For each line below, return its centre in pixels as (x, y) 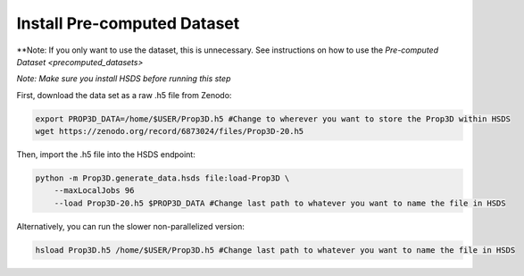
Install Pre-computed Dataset (128, 23)
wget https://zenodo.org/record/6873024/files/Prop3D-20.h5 (170, 131)
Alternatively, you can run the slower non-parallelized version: (131, 226)
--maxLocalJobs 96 (94, 191)
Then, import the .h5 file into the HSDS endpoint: (106, 155)
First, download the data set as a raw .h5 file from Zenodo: (124, 95)
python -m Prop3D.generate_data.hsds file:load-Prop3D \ (162, 178)
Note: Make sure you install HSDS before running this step (124, 79)
